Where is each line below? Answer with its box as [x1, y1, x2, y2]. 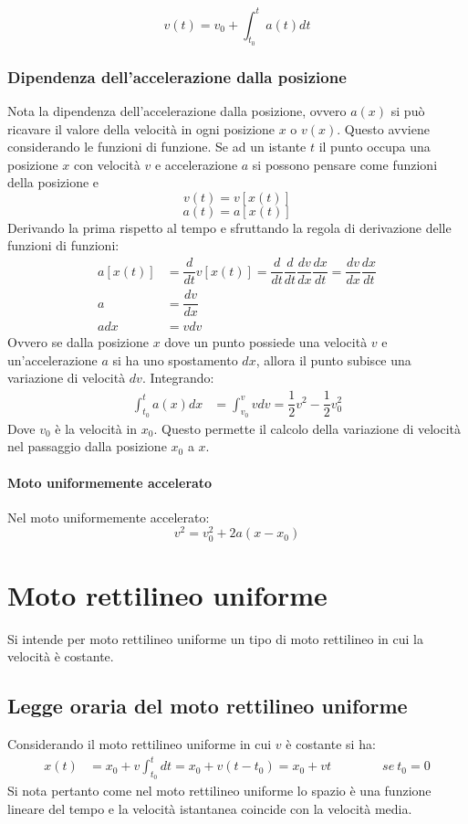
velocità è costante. [7, 647, 114, 666]
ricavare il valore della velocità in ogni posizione [7, 119, 276, 138]
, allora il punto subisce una [255, 350, 411, 369]
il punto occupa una [318, 137, 431, 156]
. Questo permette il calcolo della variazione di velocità [153, 418, 462, 438]
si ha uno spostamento [112, 350, 238, 369]
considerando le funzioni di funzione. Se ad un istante [7, 137, 307, 156]
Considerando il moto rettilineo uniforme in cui [7, 734, 272, 754]
